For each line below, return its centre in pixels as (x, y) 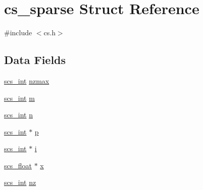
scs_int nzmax (27, 80)
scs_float (18, 165)
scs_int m (19, 98)
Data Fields (35, 60)
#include (18, 33)
